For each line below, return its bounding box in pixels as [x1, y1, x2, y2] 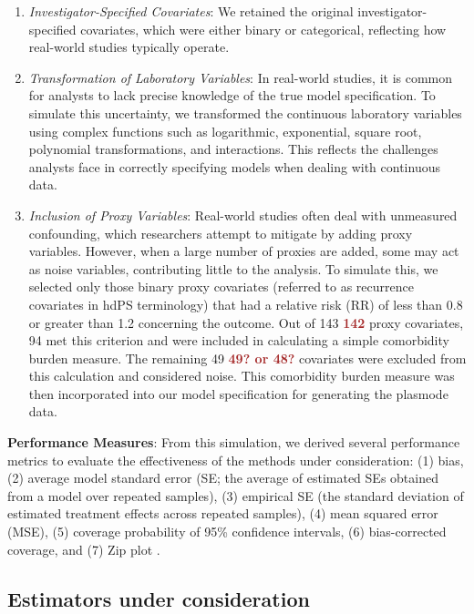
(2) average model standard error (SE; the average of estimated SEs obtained [7, 468, 438, 487]
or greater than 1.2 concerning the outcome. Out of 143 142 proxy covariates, [28, 312, 464, 332]
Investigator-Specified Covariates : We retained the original [28, 2, 354, 20]
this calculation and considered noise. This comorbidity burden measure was [28, 366, 455, 385]
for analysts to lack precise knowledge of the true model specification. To [28, 86, 436, 105]
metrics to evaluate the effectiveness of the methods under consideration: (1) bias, [7, 450, 464, 469]
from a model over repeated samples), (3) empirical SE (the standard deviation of [7, 486, 464, 505]
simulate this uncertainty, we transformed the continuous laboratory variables [28, 103, 462, 122]
